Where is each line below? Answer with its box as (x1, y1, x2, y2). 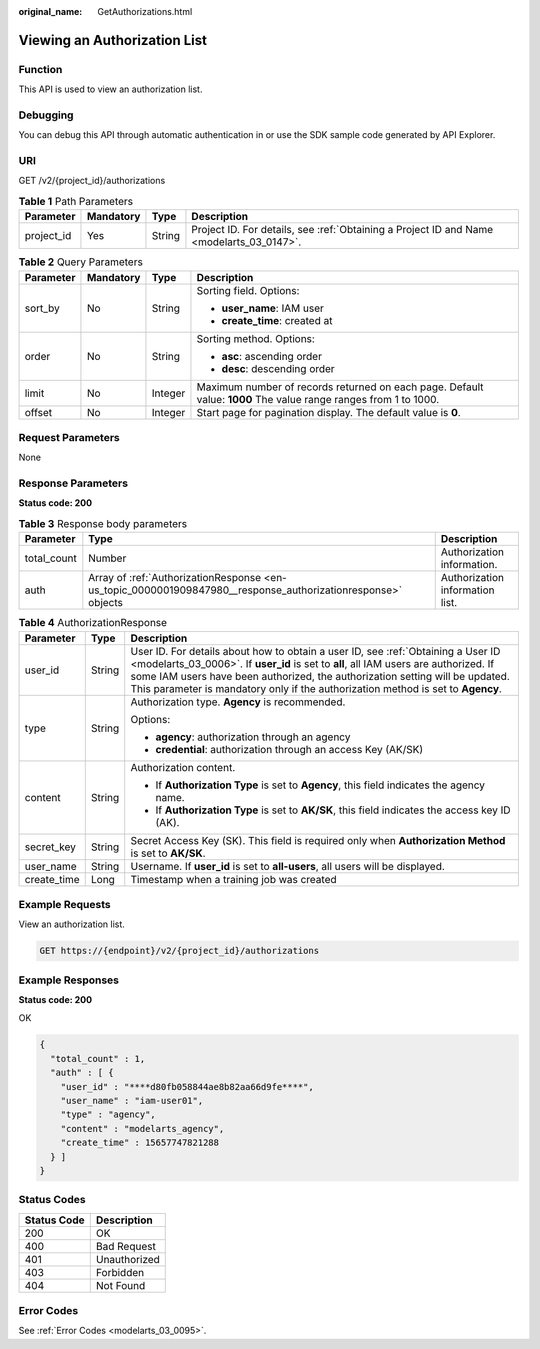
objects (88, 596, 124, 610)
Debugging (18, 108, 74, 122)
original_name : (18, 6, 83, 17)
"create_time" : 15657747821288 (60, 1137, 220, 1149)
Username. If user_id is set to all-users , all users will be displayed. (130, 859, 445, 873)
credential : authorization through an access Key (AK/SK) (155, 742, 424, 756)
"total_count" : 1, (50, 1053, 146, 1064)
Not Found (95, 1278, 146, 1292)
